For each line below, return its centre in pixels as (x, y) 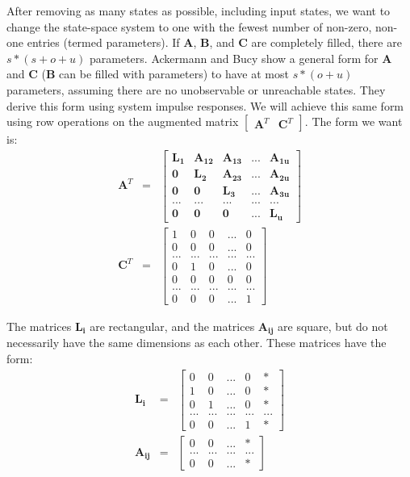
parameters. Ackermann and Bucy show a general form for (234, 58)
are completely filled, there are (326, 42)
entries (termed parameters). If (103, 42)
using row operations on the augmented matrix (123, 121)
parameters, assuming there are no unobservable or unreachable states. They (196, 89)
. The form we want (354, 121)
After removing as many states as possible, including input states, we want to (199, 10)
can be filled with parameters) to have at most (174, 74)
